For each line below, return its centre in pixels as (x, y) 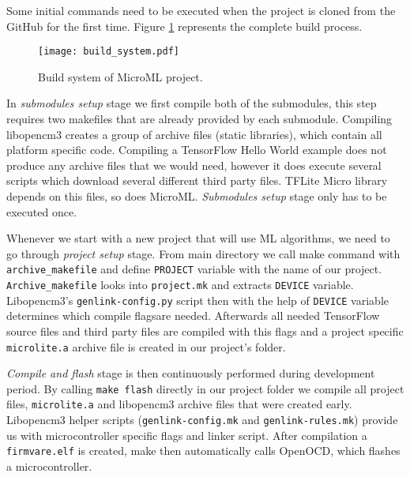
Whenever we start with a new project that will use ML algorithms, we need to (198, 238)
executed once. (42, 211)
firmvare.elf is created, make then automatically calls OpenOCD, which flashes (203, 451)
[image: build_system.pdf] (109, 52)
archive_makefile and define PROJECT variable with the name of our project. (194, 269)
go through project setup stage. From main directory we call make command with (203, 253)
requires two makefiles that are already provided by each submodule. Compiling (199, 119)
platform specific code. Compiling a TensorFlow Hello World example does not (197, 150)
